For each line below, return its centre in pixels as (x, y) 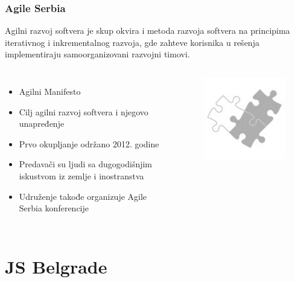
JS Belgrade (56, 266)
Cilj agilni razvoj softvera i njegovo (84, 111)
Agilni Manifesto (50, 91)
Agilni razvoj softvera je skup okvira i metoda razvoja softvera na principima (147, 30)
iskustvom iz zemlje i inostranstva (81, 175)
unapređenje (42, 123)
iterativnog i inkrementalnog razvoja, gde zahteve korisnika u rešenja (132, 42)
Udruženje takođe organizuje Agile (83, 196)
